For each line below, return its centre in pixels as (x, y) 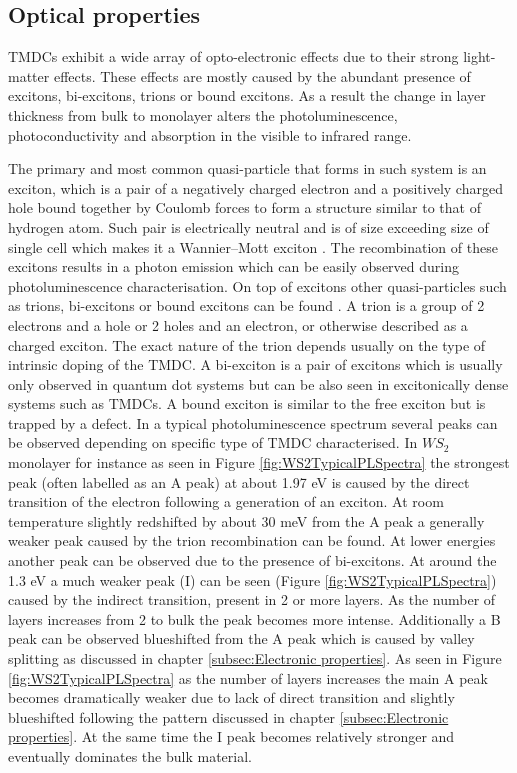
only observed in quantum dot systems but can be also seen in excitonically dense (258, 383)
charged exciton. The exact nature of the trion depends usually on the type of (247, 344)
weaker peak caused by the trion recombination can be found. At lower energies (252, 540)
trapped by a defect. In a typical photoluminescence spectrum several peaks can (253, 422)
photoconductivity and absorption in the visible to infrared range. (210, 134)
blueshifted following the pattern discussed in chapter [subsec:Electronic (228, 716)
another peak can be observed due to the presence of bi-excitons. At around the (252, 560)
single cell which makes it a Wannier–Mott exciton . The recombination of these (253, 246)
